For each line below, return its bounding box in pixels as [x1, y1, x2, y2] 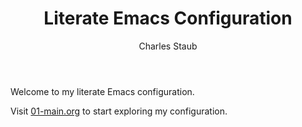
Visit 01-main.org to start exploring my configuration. [10, 105, 228, 117]
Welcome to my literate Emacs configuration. [10, 85, 195, 97]
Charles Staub [138, 40, 198, 52]
